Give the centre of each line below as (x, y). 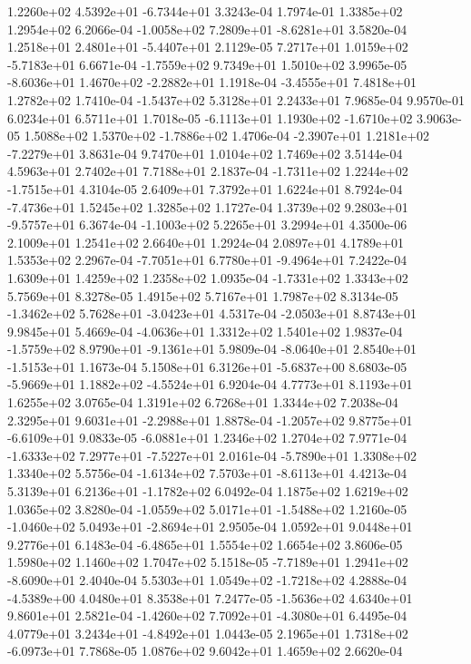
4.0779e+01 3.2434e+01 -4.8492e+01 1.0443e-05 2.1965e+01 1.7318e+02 (208, 633)
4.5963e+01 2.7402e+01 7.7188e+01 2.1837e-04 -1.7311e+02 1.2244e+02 (208, 171)
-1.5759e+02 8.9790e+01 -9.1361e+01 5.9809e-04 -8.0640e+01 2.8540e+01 (212, 349)
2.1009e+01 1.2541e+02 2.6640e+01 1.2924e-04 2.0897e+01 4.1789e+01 (206, 242)
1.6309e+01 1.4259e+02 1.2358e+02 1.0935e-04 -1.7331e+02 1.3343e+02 (208, 277)
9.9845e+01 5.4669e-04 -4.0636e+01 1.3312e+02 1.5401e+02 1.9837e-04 (205, 331)
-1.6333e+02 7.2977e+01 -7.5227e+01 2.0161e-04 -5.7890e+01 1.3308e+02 (212, 455)
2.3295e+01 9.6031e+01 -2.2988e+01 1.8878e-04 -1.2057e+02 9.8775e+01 (210, 420)
